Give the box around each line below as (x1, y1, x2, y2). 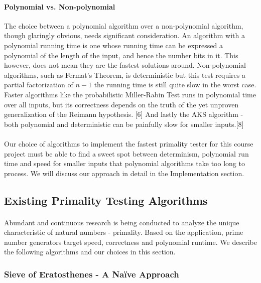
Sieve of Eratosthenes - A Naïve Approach (4, 267, 179, 280)
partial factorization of (4, 79, 73, 90)
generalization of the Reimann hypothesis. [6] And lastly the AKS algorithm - (4, 109, 243, 119)
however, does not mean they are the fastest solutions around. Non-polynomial (4, 60, 246, 70)
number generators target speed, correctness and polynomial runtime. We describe (4, 236, 257, 247)
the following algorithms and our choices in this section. (4, 246, 176, 257)
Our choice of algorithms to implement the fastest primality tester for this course (4, 138, 253, 149)
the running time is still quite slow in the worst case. (94, 79, 256, 90)
